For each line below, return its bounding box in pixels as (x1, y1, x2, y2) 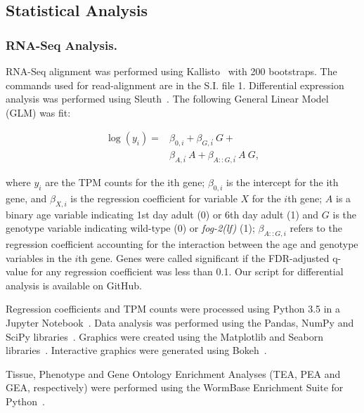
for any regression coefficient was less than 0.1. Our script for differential (31, 264, 344, 279)
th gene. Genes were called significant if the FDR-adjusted (78, 250, 330, 265)
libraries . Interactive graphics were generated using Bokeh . (6, 343, 267, 358)
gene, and (6, 190, 47, 205)
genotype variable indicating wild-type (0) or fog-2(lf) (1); (6, 221, 255, 235)
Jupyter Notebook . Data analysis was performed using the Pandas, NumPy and (6, 315, 354, 329)
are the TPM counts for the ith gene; (45, 175, 205, 190)
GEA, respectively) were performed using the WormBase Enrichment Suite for (6, 380, 344, 395)
